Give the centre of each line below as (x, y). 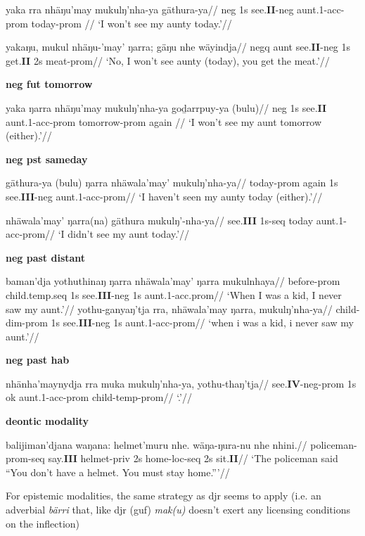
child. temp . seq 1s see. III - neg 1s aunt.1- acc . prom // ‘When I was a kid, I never (174, 294)
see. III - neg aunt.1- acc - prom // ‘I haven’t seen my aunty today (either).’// (164, 196)
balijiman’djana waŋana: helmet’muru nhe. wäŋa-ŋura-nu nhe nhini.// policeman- (181, 444)
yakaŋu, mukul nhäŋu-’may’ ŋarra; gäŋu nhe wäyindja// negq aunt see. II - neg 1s (178, 47)
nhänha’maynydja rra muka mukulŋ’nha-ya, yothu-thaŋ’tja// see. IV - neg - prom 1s (181, 383)
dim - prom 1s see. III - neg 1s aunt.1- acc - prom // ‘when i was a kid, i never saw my (180, 323)
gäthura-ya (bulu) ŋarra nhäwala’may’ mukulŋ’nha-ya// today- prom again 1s (172, 183)
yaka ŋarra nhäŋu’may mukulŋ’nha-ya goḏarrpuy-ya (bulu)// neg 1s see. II (166, 107)
